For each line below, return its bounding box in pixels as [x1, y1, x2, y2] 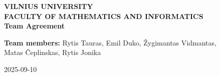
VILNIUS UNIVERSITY [4, 1, 93, 11]
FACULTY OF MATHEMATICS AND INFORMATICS [4, 10, 203, 21]
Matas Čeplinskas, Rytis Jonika [4, 47, 101, 57]
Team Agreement [4, 20, 65, 31]
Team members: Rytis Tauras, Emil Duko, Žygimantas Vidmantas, [4, 37, 216, 47]
